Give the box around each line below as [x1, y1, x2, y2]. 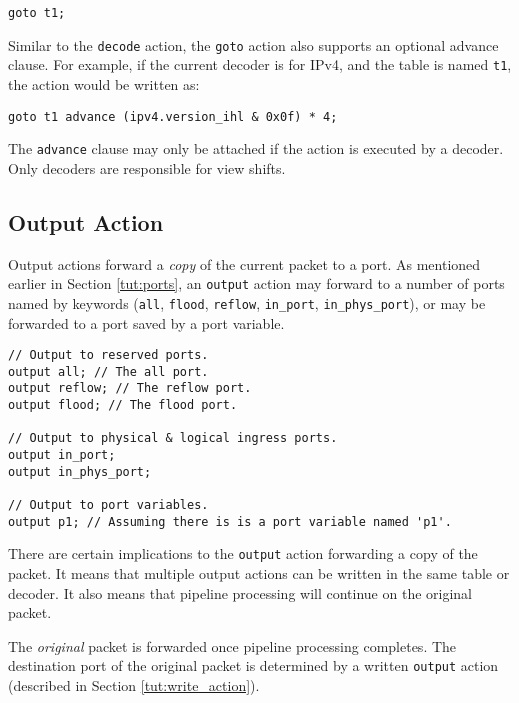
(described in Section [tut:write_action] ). [8, 675, 260, 696]
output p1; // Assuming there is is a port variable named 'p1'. [8, 514, 452, 529]
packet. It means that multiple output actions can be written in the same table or [8, 563, 510, 584]
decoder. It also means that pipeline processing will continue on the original [8, 582, 472, 603]
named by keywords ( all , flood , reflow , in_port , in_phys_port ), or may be [8, 292, 486, 313]
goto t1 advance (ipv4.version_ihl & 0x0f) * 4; [8, 109, 338, 124]
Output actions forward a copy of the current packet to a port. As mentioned [8, 253, 481, 274]
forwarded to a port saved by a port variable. [8, 312, 285, 333]
